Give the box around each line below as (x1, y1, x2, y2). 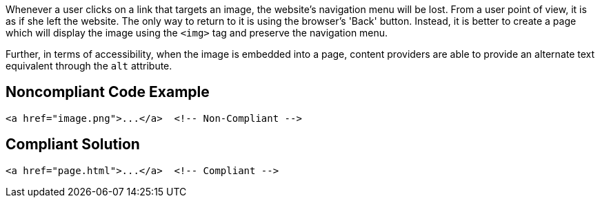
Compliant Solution (6, 136, 140, 153)
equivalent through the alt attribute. (6, 60, 172, 72)
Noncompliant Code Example (6, 83, 210, 101)
